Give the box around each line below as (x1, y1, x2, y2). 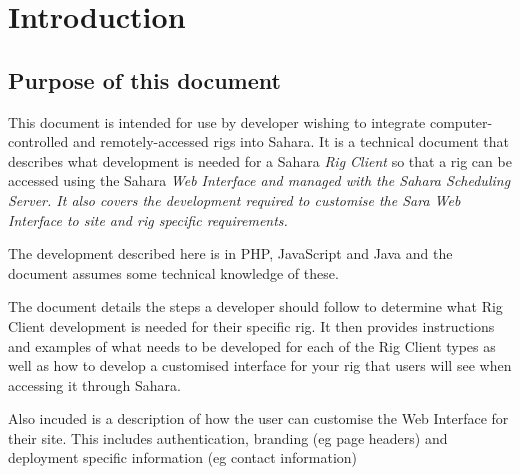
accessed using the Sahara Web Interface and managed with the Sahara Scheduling (8, 170, 511, 191)
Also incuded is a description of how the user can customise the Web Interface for (8, 408, 509, 429)
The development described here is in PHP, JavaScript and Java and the (8, 243, 453, 264)
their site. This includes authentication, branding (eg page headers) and (8, 427, 448, 448)
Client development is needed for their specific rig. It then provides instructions (8, 315, 495, 336)
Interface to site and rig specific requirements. (8, 209, 288, 230)
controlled (8, 131, 69, 152)
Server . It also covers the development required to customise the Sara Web (8, 189, 461, 210)
